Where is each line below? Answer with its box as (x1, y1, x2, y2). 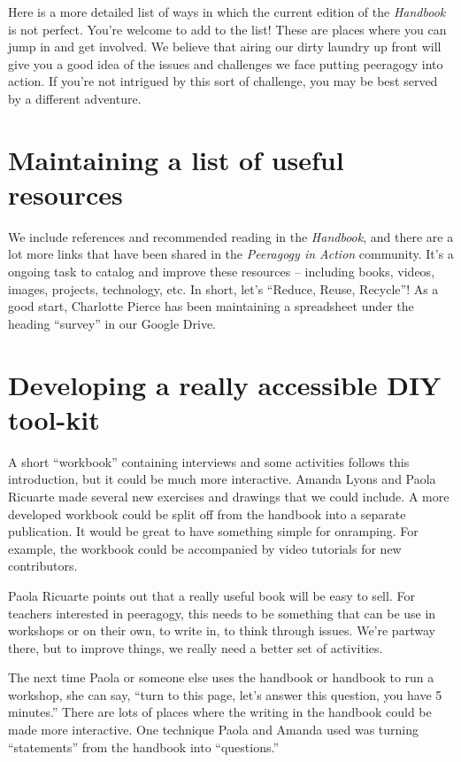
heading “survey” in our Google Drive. (8, 314, 217, 332)
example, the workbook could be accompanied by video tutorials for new (8, 539, 402, 557)
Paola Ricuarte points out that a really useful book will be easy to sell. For (8, 586, 415, 604)
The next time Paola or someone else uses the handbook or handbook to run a (8, 668, 434, 687)
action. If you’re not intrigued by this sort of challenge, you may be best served (8, 72, 438, 90)
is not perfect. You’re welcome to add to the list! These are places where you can (8, 19, 447, 38)
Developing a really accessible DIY (8, 366, 442, 402)
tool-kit (8, 400, 100, 437)
